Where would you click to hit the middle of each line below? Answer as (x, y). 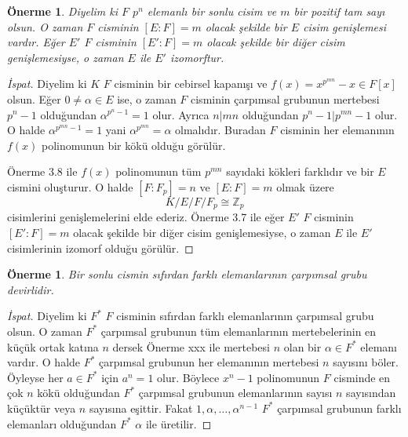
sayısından (371, 393)
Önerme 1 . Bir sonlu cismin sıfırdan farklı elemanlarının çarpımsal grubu (187, 274)
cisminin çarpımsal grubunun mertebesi (285, 98)
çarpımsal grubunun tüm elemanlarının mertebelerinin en (239, 331)
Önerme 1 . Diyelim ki (63, 11)
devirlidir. (31, 289)
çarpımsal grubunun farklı (339, 408)
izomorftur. (197, 57)
